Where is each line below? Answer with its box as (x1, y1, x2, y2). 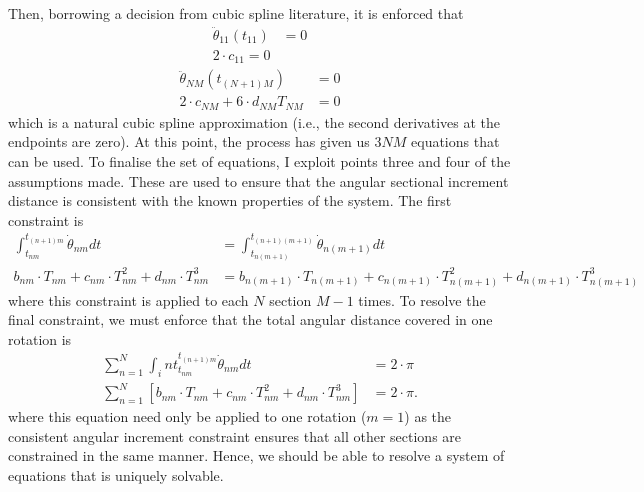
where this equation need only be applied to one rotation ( (8, 406, 367, 427)
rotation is (8, 328, 72, 349)
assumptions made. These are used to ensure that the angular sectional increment (8, 170, 509, 191)
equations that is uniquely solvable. (8, 465, 224, 486)
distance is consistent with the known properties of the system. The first (8, 190, 452, 211)
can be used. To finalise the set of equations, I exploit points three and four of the (8, 151, 511, 172)
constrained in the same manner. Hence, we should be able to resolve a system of (8, 445, 505, 466)
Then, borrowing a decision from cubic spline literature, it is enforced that (8, 3, 464, 23)
